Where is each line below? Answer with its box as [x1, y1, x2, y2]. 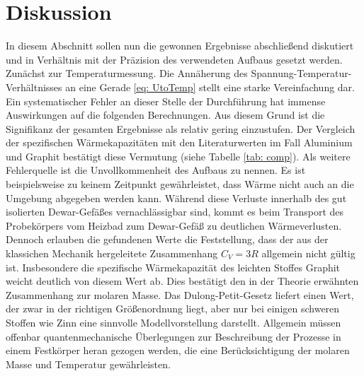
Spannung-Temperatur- [251, 66, 352, 81]
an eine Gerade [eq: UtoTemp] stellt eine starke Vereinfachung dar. [65, 79, 356, 94]
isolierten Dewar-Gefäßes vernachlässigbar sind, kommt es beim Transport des [6, 204, 344, 219]
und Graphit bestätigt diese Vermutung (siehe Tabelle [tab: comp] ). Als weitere [6, 148, 351, 163]
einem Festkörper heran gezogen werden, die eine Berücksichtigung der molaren [6, 343, 350, 358]
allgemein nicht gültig [261, 246, 356, 261]
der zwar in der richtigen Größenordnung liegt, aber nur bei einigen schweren [6, 301, 340, 316]
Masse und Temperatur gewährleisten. [6, 356, 171, 371]
